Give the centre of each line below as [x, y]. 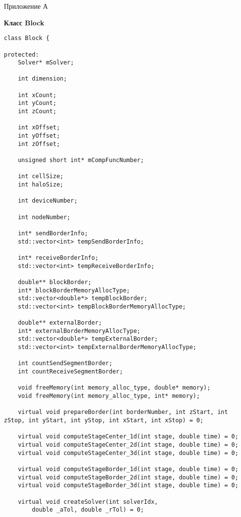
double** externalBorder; [60, 323]
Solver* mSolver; [46, 63]
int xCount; [37, 95]
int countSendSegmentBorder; [65, 363]
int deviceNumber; [48, 201]
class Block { [27, 38]
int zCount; [37, 112]
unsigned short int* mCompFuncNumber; [81, 160]
